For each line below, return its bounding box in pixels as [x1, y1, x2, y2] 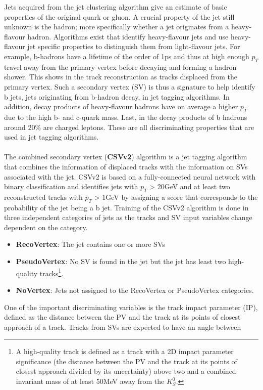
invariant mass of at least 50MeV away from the [16, 376, 165, 386]
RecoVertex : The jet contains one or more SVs [16, 239, 165, 249]
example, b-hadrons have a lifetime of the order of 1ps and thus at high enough [4, 51, 249, 61]
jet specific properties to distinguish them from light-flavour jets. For [27, 41, 240, 52]
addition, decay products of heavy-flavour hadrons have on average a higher [4, 101, 238, 112]
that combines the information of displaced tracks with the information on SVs [4, 161, 248, 171]
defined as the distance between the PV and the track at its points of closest [4, 312, 241, 322]
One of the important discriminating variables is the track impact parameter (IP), [4, 301, 258, 312]
